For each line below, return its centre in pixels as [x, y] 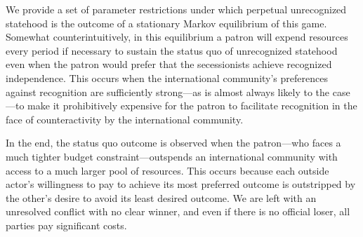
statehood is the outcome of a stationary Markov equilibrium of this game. [166, 23]
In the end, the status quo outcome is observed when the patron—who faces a [173, 143]
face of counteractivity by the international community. [125, 119]
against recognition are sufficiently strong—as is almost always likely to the [168, 92]
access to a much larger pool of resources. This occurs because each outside [167, 170]
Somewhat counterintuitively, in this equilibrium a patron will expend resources [177, 37]
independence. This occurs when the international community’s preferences [167, 77]
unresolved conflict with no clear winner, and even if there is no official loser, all [178, 211]
